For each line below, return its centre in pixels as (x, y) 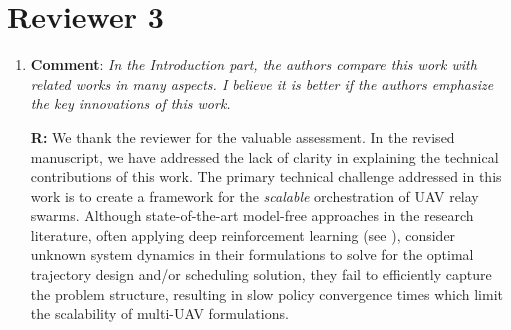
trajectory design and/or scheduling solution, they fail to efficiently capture (261, 274)
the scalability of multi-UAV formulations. (159, 313)
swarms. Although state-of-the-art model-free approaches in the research (252, 215)
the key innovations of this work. (130, 103)
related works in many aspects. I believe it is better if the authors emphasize (262, 83)
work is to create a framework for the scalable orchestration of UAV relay (254, 195)
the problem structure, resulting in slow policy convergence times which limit (267, 293)
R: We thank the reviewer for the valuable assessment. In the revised (242, 136)
